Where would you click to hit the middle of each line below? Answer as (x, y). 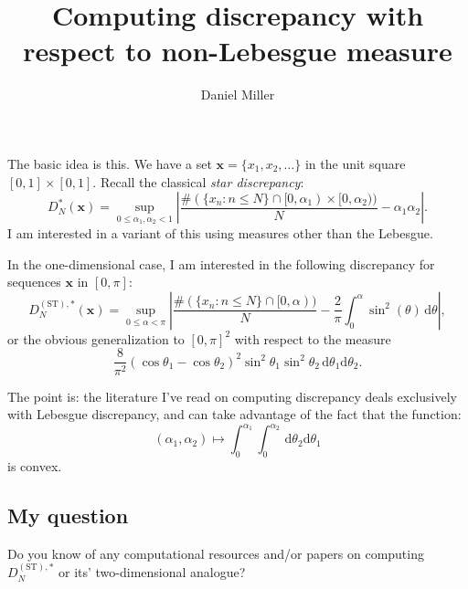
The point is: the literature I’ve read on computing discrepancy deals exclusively (233, 396)
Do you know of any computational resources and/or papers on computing (216, 553)
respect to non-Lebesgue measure (238, 51)
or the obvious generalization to (96, 338)
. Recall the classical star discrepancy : (198, 181)
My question (68, 515)
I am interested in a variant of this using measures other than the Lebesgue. (220, 233)
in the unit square (355, 163)
